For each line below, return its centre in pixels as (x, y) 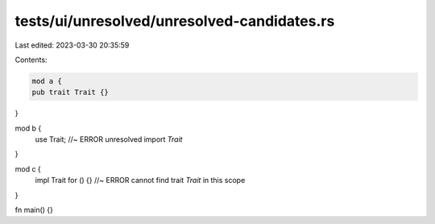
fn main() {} (34, 210)
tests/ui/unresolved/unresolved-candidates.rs (175, 21)
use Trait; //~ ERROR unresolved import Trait (109, 139)
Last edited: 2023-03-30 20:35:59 (72, 45)
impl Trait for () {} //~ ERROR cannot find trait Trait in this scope (140, 180)
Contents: (31, 60)
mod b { (28, 128)
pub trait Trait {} (70, 92)
